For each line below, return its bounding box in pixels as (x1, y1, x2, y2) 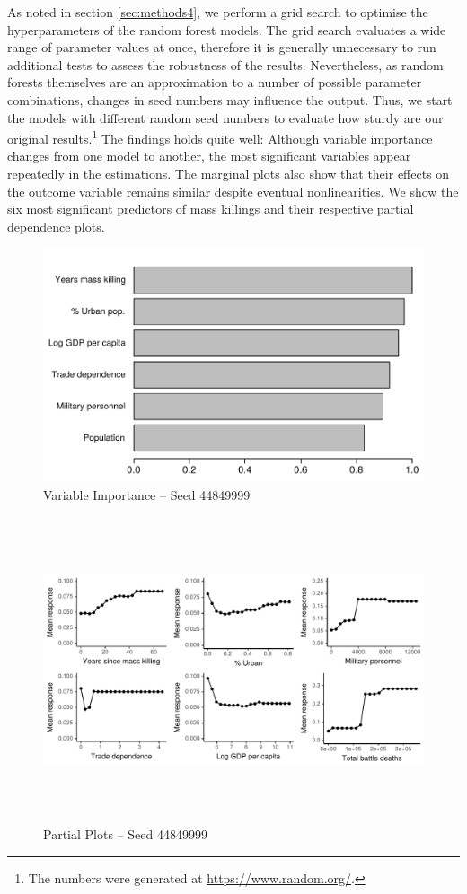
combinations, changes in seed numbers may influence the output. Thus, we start (7, 90, 453, 109)
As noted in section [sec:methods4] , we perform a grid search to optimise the (7, 3, 428, 21)
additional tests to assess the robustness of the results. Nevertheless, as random (7, 55, 444, 74)
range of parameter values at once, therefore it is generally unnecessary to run (7, 38, 436, 57)
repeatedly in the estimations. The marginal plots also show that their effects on (7, 164, 450, 182)
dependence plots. (7, 216, 105, 235)
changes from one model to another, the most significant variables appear (7, 146, 411, 165)
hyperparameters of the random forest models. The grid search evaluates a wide (7, 20, 446, 39)
